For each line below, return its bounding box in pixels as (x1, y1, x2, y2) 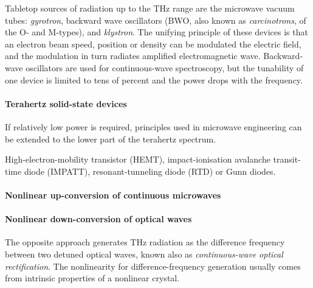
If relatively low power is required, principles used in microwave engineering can (5, 120, 302, 133)
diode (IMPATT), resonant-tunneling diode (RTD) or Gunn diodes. (24, 164, 276, 177)
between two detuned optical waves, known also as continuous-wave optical (5, 247, 283, 260)
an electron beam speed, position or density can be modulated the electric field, (5, 37, 301, 50)
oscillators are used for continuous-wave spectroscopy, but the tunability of (26, 61, 304, 74)
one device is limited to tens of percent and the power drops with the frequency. (5, 73, 303, 86)
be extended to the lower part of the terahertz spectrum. (5, 132, 216, 145)
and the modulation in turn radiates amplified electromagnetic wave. (5, 49, 261, 62)
